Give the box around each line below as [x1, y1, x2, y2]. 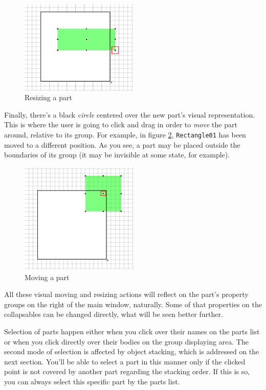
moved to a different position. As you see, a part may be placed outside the [4, 139, 240, 150]
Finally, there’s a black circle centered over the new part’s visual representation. [4, 109, 255, 120]
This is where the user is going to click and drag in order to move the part [4, 119, 237, 130]
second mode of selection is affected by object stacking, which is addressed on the [4, 346, 259, 357]
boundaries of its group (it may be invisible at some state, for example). [4, 149, 230, 160]
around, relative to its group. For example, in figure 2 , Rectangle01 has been [4, 129, 246, 140]
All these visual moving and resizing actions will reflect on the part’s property [4, 289, 249, 300]
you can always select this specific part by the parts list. [4, 376, 180, 386]
